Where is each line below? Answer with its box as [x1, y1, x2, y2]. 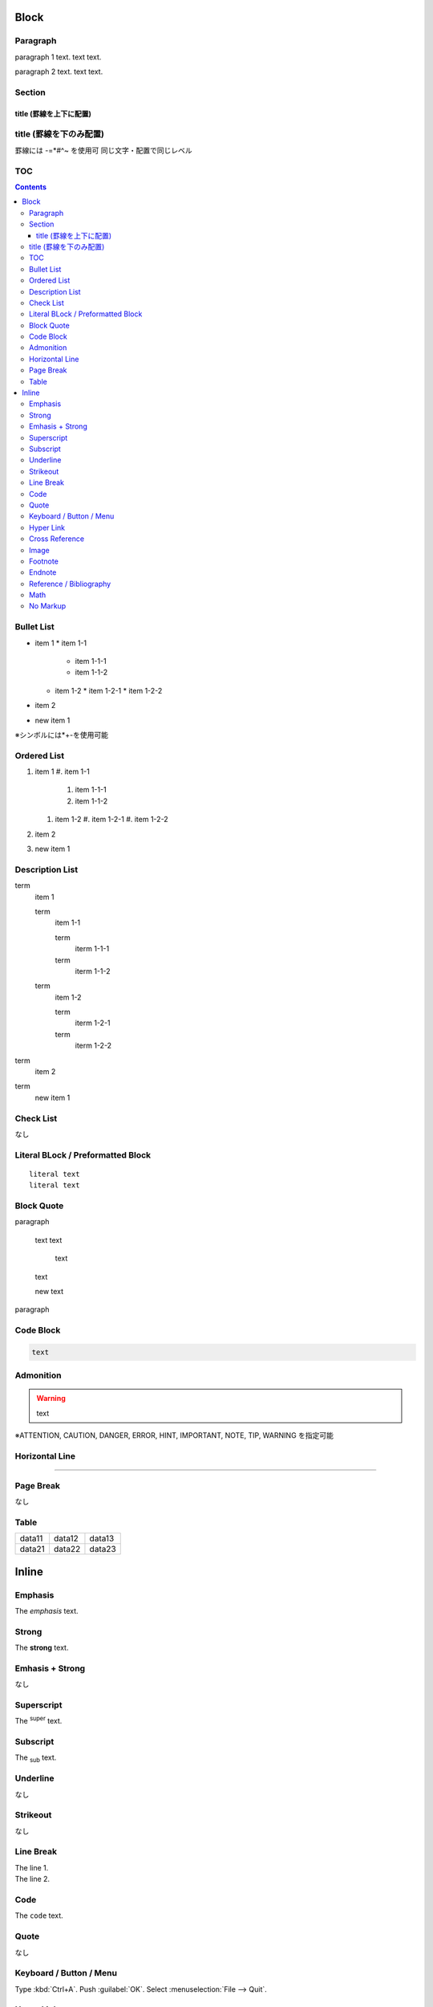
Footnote [29, 556, 59, 566]
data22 [53, 1544, 81, 1555]
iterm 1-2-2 [75, 1040, 112, 1051]
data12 [53, 1533, 79, 1545]
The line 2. [14, 1875, 51, 1884]
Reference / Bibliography [29, 579, 111, 588]
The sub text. [14, 1753, 57, 1765]
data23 [89, 1544, 116, 1555]
